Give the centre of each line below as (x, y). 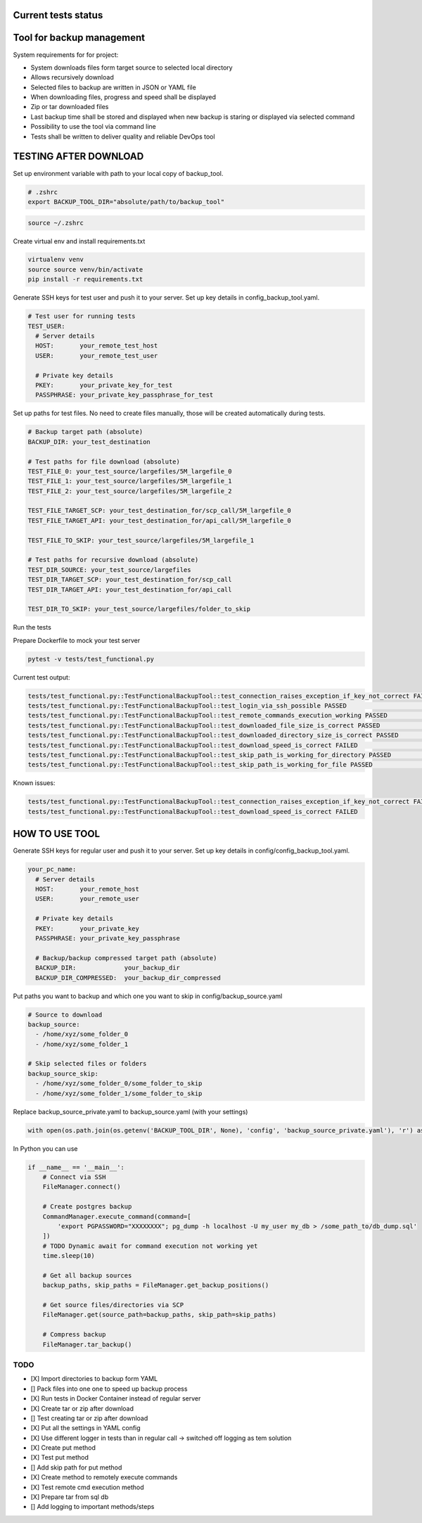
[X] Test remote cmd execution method (87, 1487)
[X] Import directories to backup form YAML (94, 1379)
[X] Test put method (60, 1458)
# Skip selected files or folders (87, 1064)
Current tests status (58, 15)
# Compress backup (74, 1334)
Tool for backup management (79, 38)
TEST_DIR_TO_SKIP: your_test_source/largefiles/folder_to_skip (139, 609)
